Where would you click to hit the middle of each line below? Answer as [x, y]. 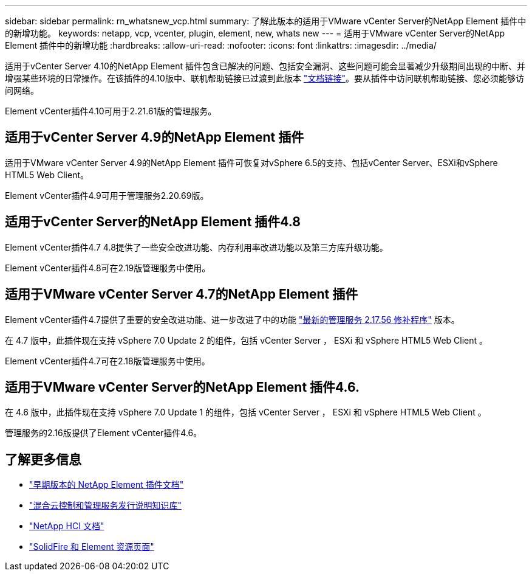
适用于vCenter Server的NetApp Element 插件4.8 [153, 222]
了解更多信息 [43, 459]
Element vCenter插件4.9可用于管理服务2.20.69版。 [107, 195]
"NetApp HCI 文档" [67, 526]
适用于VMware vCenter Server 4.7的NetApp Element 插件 [182, 294]
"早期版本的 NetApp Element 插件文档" [107, 485]
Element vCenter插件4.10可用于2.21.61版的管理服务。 [111, 111]
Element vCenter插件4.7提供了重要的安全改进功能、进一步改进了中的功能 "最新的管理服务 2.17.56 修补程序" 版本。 [232, 319]
